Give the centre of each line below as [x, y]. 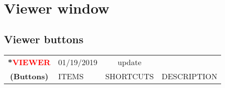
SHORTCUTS [130, 76]
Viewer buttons [44, 39]
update [130, 62]
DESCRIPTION [190, 76]
